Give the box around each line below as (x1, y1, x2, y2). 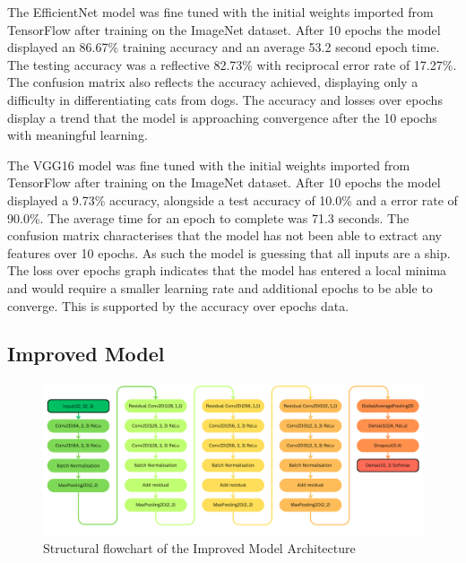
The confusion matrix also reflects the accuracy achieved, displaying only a (7, 73, 419, 91)
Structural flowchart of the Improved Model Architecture (43, 538, 356, 557)
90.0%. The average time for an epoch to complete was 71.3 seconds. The (7, 208, 410, 227)
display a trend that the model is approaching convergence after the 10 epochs (7, 108, 437, 126)
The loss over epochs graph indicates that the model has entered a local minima (7, 261, 447, 280)
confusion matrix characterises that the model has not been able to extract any (7, 226, 443, 245)
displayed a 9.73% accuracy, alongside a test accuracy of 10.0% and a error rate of (7, 190, 458, 209)
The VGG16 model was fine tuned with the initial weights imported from (7, 155, 410, 174)
